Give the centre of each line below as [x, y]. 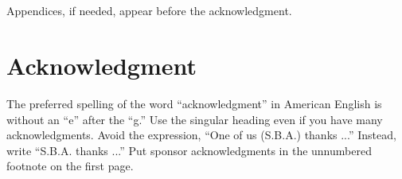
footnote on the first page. [70, 166]
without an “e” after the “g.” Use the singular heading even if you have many [195, 119]
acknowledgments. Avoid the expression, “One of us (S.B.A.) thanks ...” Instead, [201, 135]
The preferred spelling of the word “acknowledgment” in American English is [194, 103]
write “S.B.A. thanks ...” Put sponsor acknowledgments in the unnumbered [189, 150]
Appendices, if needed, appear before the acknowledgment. [149, 11]
